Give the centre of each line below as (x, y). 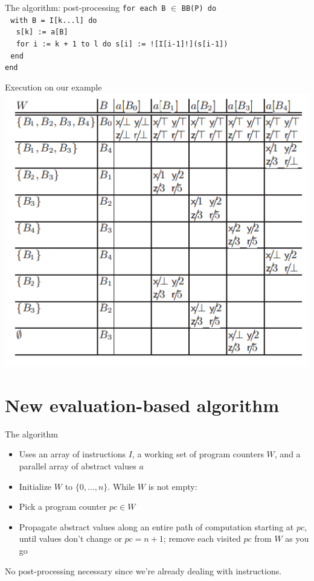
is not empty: (173, 486)
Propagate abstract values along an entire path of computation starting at (156, 526)
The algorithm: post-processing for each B (85, 7)
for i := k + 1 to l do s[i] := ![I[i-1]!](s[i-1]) (122, 44)
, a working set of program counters (198, 454)
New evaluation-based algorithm (142, 405)
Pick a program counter (63, 506)
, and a (287, 454)
